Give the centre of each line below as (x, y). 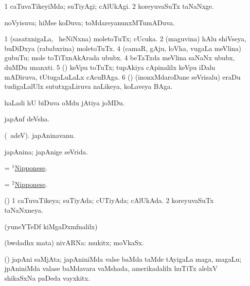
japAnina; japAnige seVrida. (46, 151)
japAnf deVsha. (27, 119)
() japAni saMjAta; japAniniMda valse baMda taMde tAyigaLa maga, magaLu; (123, 259)
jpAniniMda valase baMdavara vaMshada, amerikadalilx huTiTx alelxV (111, 268)
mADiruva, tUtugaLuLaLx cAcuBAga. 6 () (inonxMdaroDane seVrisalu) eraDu (123, 76)
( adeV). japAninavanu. (40, 135)
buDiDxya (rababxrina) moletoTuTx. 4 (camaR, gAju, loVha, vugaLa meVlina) (123, 48)
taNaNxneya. (24, 210)
